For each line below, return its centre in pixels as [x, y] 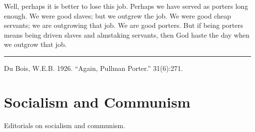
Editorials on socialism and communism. [65, 125]
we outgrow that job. [35, 44]
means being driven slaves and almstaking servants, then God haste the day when [127, 34]
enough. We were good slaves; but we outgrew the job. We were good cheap [118, 15]
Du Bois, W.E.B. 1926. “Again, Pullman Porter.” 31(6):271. [93, 68]
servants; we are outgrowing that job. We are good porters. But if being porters [124, 25]
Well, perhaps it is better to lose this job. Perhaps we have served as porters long [126, 6]
